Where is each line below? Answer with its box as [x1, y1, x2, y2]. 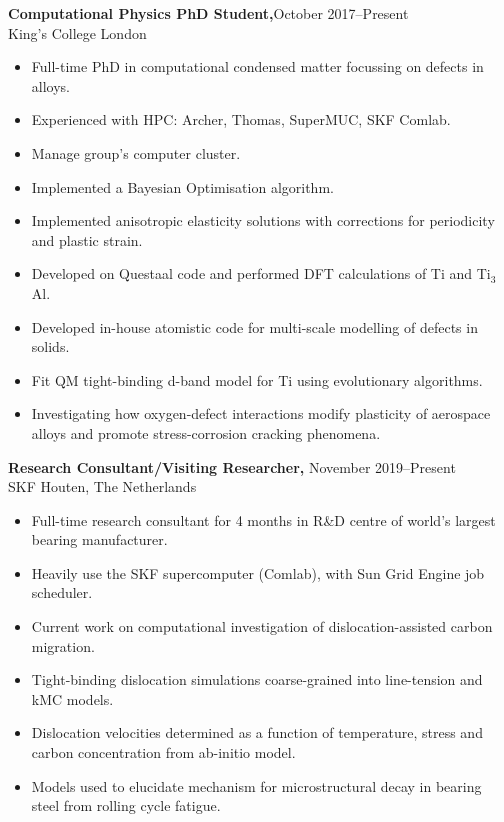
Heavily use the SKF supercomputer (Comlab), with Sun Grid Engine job [31, 562, 485, 583]
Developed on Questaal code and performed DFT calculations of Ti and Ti [31, 263, 491, 284]
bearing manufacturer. [31, 529, 168, 550]
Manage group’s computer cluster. [31, 142, 241, 163]
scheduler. [31, 582, 93, 603]
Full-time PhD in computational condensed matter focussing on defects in [31, 56, 484, 77]
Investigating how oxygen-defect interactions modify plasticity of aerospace [31, 403, 491, 424]
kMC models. [31, 688, 114, 709]
